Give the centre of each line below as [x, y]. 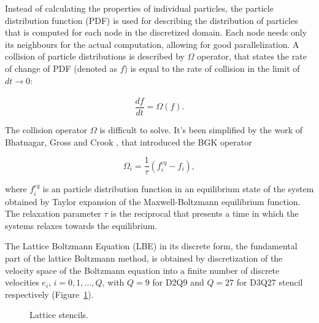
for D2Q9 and [178, 282]
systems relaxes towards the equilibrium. [81, 225]
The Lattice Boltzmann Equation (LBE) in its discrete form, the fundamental [151, 246]
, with [113, 282]
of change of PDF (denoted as [61, 68]
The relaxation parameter [53, 213]
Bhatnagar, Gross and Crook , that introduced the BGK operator [129, 142]
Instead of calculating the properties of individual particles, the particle [139, 8]
